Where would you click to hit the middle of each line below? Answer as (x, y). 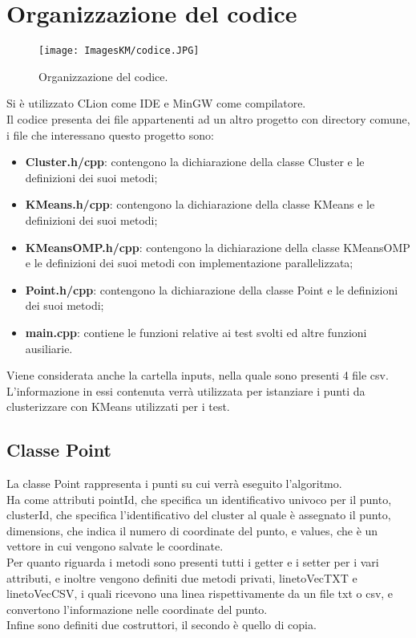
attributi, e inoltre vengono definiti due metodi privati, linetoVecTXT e (182, 577)
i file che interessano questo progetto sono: (110, 134)
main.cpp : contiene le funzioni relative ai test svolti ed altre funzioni (196, 332)
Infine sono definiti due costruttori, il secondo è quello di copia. (162, 625)
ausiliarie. (49, 348)
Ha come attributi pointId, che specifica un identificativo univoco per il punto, (199, 499)
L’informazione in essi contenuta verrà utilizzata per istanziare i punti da (186, 390)
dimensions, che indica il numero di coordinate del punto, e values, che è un (192, 530)
